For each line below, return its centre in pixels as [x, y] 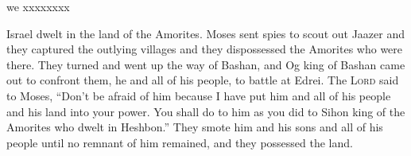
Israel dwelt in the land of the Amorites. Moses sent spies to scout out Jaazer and [205, 33]
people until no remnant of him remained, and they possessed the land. [180, 142]
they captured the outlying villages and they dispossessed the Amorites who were [205, 49]
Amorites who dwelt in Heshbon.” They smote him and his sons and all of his [195, 127]
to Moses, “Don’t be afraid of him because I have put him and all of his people [199, 95]
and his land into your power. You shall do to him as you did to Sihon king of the [206, 111]
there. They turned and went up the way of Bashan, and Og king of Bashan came [206, 64]
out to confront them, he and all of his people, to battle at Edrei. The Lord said [203, 80]
